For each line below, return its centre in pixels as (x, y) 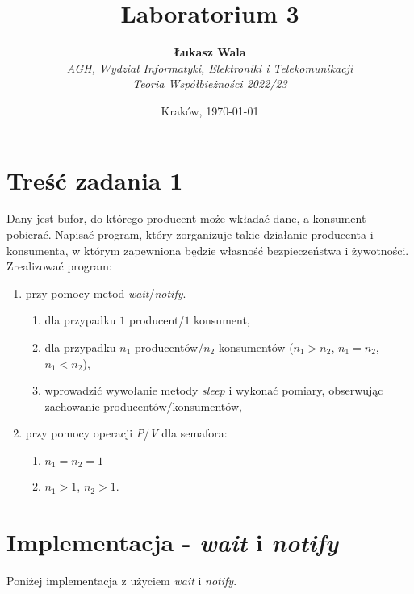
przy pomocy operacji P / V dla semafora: (126, 433)
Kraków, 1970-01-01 (210, 110)
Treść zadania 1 (95, 180)
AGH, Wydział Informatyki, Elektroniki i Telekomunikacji (210, 67)
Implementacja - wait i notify (172, 542)
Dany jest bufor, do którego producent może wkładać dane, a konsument (186, 218)
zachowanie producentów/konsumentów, (143, 406)
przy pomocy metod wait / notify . (106, 293)
